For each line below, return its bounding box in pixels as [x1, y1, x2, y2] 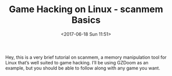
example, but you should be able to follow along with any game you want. [5, 65, 160, 71]
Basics [71, 14, 101, 26]
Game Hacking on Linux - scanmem [9, 4, 163, 15]
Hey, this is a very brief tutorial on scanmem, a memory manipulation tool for [5, 54, 167, 60]
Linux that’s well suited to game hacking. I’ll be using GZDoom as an [5, 59, 148, 65]
